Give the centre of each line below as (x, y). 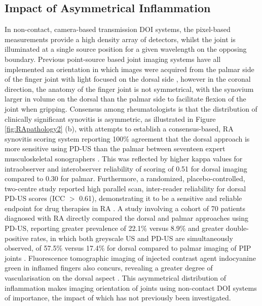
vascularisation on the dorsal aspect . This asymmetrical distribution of (116, 278)
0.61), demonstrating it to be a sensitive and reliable (161, 198)
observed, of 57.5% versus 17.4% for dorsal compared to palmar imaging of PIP (128, 248)
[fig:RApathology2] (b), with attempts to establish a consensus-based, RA (119, 129)
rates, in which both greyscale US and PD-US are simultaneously (132, 238)
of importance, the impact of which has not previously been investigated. (118, 298)
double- (237, 228)
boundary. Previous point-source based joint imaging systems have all (113, 59)
